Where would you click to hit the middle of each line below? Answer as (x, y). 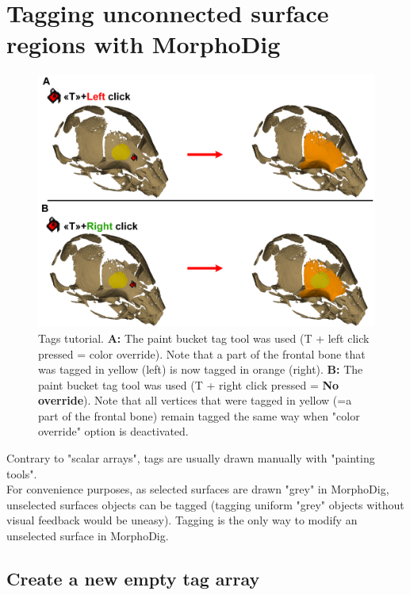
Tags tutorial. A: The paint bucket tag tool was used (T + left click (204, 338)
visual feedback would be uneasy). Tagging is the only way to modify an (182, 520)
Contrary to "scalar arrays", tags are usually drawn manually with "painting (191, 458)
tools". (22, 473)
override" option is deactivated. (113, 431)
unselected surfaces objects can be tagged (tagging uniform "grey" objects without (205, 504)
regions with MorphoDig (144, 44)
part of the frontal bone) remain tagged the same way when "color (199, 415)
